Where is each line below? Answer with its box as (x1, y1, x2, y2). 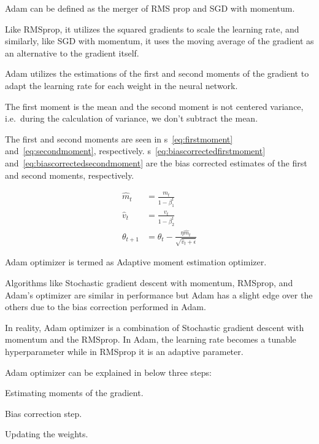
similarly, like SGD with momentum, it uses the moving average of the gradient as (5, 34, 314, 47)
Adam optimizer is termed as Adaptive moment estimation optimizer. (5, 255, 267, 268)
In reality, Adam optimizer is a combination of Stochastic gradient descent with (5, 321, 304, 333)
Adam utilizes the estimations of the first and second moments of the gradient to (5, 67, 309, 80)
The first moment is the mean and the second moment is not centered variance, (5, 99, 304, 112)
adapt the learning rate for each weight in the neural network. (5, 79, 238, 92)
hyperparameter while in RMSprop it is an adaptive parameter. (5, 345, 244, 357)
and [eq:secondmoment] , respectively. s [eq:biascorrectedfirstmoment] (5, 144, 266, 157)
